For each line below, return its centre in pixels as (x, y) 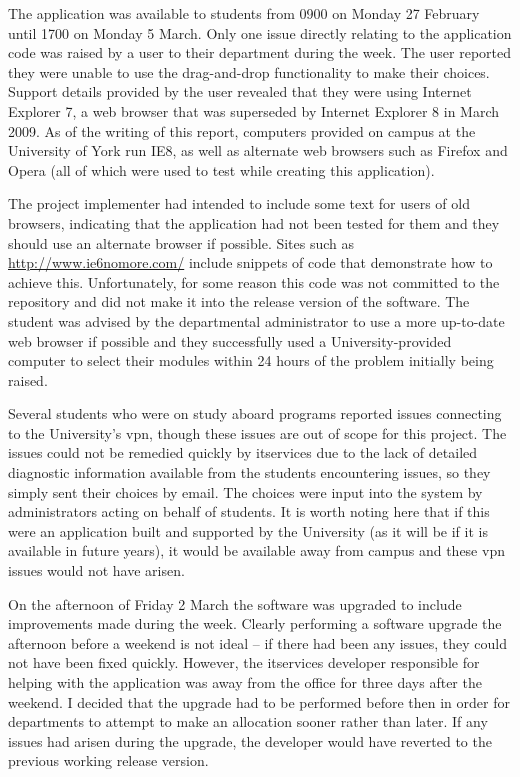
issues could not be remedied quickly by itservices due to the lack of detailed (243, 452)
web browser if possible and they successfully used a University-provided (230, 340)
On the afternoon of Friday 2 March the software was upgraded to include (235, 603)
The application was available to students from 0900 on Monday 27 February (244, 13)
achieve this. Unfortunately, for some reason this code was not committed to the (254, 281)
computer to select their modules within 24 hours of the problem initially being (251, 360)
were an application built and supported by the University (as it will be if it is (248, 530)
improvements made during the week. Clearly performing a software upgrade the (255, 623)
